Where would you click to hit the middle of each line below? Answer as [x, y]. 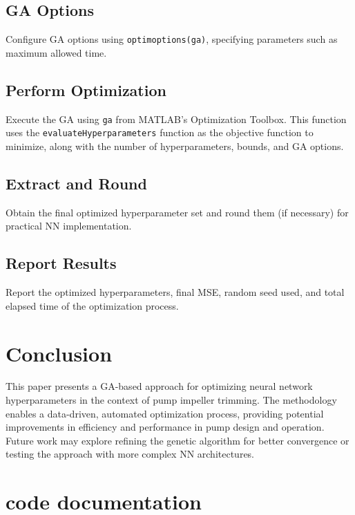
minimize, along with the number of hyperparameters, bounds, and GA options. [175, 146]
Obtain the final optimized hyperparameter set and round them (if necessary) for [177, 212]
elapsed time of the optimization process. [92, 305]
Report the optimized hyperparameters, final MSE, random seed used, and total [175, 292]
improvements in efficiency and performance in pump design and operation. [165, 427]
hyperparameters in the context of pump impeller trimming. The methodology [171, 400]
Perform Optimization [86, 90]
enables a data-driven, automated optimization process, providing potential [165, 413]
